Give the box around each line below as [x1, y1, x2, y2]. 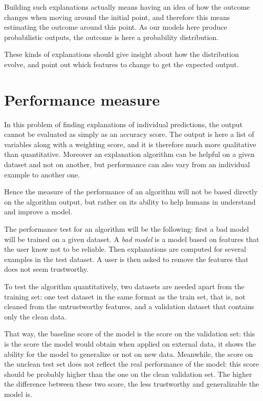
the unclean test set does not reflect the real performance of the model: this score [4, 358, 259, 369]
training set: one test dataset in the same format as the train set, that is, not [4, 291, 246, 302]
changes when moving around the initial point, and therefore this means [4, 11, 230, 22]
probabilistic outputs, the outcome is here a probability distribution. [4, 31, 218, 42]
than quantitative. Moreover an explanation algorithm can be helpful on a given [4, 149, 255, 159]
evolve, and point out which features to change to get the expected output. [4, 58, 239, 69]
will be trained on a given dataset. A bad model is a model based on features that [4, 233, 259, 244]
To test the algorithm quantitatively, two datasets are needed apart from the [4, 281, 245, 291]
